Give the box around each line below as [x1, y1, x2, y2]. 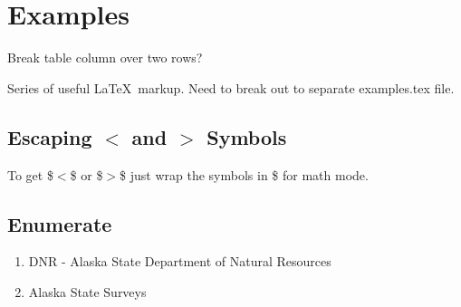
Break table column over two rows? [7, 48, 203, 67]
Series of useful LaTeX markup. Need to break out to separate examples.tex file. [7, 78, 455, 97]
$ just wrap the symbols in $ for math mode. [120, 165, 369, 184]
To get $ [7, 165, 53, 184]
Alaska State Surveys [28, 282, 147, 301]
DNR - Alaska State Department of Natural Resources [28, 252, 331, 271]
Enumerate [7, 209, 112, 237]
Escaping [7, 122, 92, 150]
